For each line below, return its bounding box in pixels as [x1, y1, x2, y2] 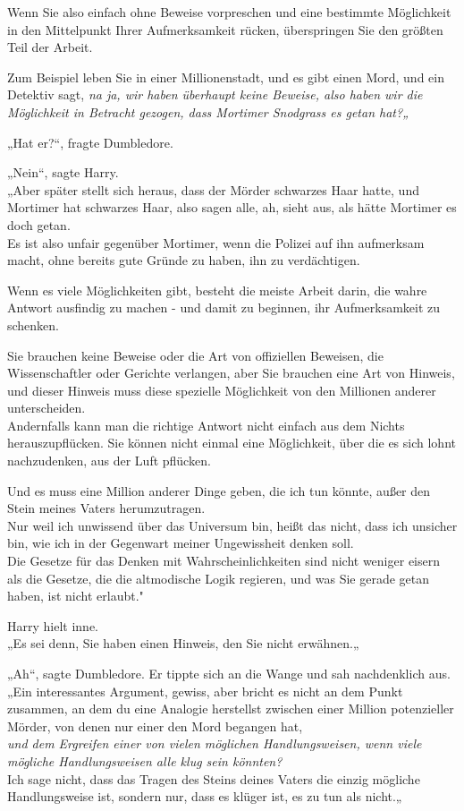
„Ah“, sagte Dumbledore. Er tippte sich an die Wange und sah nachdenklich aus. [7, 664, 451, 682]
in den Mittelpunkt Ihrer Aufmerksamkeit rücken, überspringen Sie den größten [7, 20, 443, 38]
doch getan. [7, 215, 71, 234]
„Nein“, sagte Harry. [7, 163, 119, 182]
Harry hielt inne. [7, 616, 98, 635]
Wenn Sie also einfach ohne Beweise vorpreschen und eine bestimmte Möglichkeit [7, 3, 451, 21]
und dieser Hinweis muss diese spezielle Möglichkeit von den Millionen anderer [7, 380, 436, 399]
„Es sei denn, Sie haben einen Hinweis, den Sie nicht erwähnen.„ [7, 634, 359, 653]
